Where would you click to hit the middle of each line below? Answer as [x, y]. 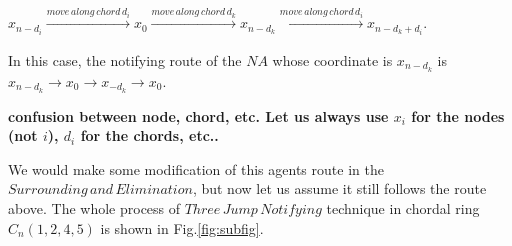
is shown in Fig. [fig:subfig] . [182, 227]
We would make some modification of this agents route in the [196, 168]
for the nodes [458, 115]
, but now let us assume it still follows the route [339, 188]
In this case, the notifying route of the [125, 59]
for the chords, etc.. [149, 135]
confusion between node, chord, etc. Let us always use [198, 115]
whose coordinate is [332, 59]
